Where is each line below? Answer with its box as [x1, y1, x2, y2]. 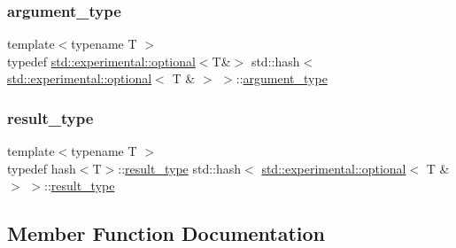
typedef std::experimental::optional [7, 51, 196, 70]
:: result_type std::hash [118, 159, 242, 177]
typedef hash [7, 159, 76, 177]
